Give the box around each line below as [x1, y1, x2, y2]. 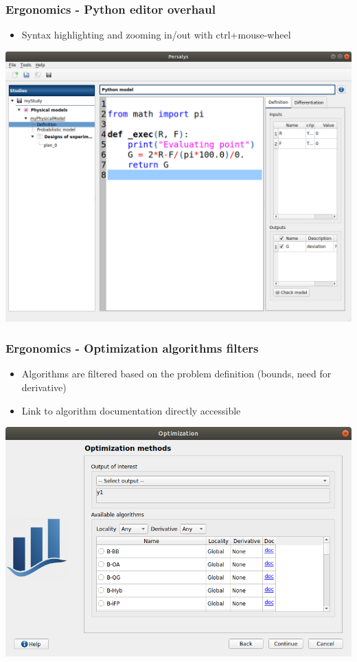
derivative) [21, 379, 67, 394]
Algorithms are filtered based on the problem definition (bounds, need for [21, 366, 332, 381]
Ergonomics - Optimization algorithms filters [5, 340, 259, 357]
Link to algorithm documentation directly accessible [21, 403, 241, 417]
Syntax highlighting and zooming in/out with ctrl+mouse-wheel [21, 27, 291, 42]
